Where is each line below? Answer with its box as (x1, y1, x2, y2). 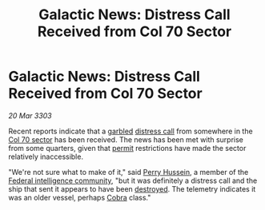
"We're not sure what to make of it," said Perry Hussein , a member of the (8, 167, 249, 176)
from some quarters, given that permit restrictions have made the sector (8, 143, 247, 153)
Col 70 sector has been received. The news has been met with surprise (8, 134, 244, 145)
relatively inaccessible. (8, 152, 84, 161)
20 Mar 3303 (8, 110, 52, 121)
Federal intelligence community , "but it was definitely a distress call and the (8, 176, 258, 185)
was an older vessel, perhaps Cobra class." (8, 192, 151, 202)
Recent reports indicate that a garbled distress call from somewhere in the (8, 126, 254, 136)
